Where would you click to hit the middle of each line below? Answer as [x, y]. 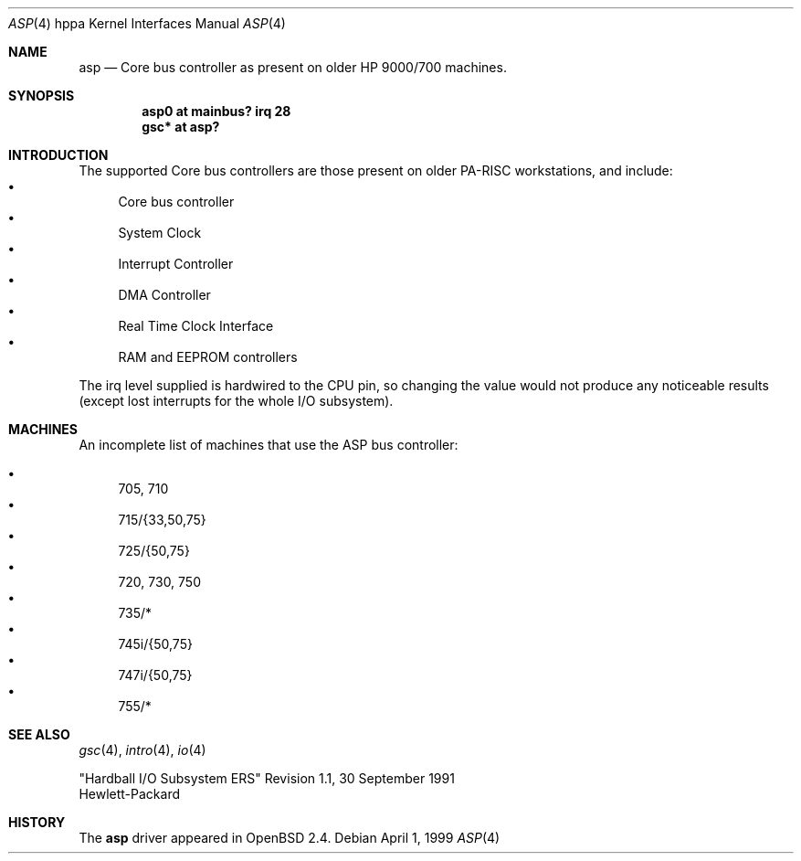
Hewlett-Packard [129, 794]
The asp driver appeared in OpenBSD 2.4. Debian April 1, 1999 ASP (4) [290, 838]
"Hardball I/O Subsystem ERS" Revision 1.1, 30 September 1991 [267, 778]
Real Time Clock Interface [196, 326]
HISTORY [37, 822]
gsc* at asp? [181, 127]
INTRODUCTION [58, 155]
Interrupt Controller [176, 264]
